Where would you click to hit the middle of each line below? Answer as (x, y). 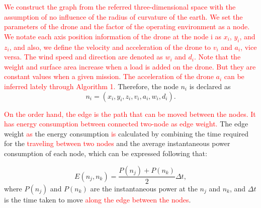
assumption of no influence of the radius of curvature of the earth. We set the (123, 16)
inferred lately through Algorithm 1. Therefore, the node (91, 86)
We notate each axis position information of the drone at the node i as (113, 36)
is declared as (210, 86)
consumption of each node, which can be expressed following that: (106, 153)
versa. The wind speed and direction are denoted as (83, 57)
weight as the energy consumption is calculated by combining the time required (126, 133)
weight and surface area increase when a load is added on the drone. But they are (130, 66)
